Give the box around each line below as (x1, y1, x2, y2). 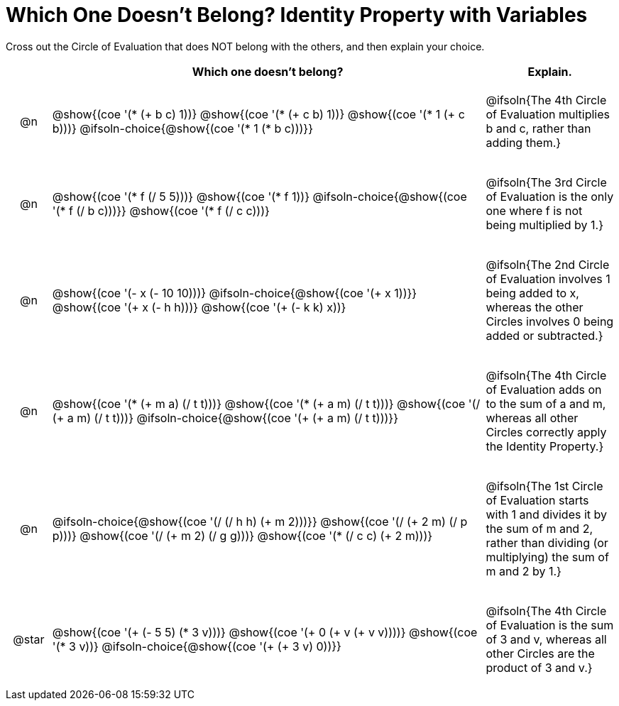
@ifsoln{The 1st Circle (486, 478, 603, 493)
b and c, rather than (486, 121, 591, 136)
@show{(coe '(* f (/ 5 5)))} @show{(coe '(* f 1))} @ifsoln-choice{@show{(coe (52, 189, 467, 204)
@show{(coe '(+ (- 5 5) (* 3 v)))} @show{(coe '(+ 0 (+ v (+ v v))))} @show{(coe (52, 624, 478, 639)
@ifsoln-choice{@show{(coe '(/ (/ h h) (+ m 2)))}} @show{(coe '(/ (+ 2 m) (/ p (52, 514, 468, 529)
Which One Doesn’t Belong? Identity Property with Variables (6, 3, 588, 27)
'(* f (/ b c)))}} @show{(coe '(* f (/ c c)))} (52, 203, 270, 218)
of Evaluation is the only (486, 189, 614, 204)
